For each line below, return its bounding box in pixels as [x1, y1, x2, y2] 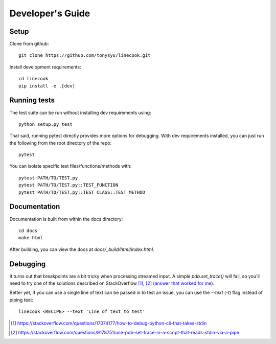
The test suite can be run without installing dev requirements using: [9, 109, 151, 116]
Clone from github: [9, 41, 49, 47]
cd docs [18, 227, 38, 234]
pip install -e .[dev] [18, 83, 76, 89]
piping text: [9, 296, 33, 303]
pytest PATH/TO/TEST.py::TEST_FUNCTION [18, 182, 119, 188]
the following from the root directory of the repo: [9, 140, 112, 146]
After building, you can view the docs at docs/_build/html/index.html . [9, 246, 154, 253]
